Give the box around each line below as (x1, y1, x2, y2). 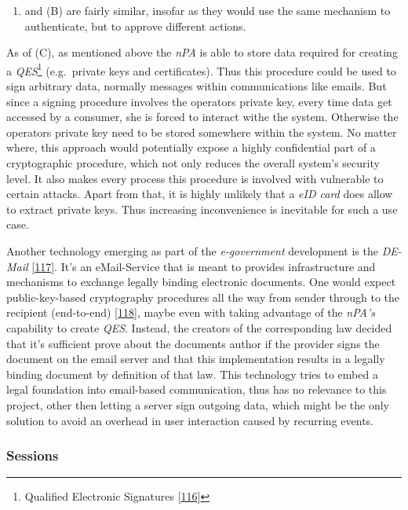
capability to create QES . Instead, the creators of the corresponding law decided (6, 319, 392, 336)
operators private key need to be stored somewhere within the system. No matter (6, 123, 397, 140)
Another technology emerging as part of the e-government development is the (6, 242, 378, 259)
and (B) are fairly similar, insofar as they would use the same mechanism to (24, 2, 391, 18)
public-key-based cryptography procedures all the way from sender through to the (6, 288, 400, 305)
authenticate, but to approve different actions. (24, 17, 246, 34)
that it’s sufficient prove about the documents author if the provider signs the (6, 335, 380, 351)
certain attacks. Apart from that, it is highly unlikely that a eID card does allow (6, 185, 393, 202)
